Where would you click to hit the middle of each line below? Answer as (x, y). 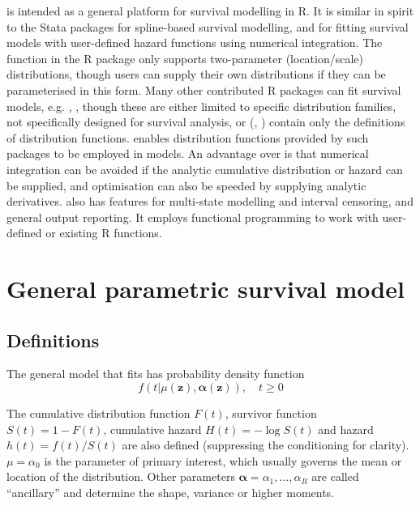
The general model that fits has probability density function (156, 374)
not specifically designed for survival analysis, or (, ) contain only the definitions (206, 122)
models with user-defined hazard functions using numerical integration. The (195, 43)
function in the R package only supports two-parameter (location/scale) (185, 58)
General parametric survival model (206, 289)
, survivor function (271, 413)
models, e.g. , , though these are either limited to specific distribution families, (201, 106)
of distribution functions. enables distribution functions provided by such (188, 137)
